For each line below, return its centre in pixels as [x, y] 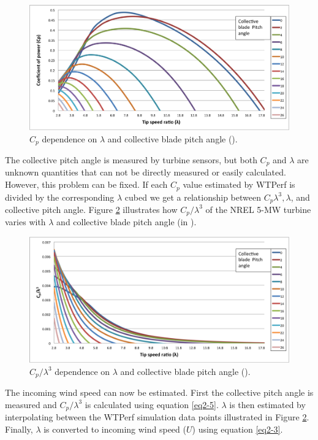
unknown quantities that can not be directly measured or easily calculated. [146, 172]
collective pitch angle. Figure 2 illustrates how [91, 209]
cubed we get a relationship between [193, 197]
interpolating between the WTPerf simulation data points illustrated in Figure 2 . [157, 417]
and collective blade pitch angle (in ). [127, 222]
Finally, [19, 429]
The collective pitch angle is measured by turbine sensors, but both [131, 160]
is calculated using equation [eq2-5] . [152, 404]
